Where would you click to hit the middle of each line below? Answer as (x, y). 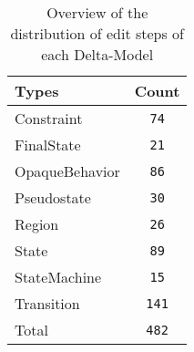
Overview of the (97, 12)
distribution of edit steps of (97, 33)
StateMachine (58, 277)
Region (37, 224)
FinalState (48, 145)
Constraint (49, 118)
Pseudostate (53, 197)
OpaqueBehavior (67, 171)
